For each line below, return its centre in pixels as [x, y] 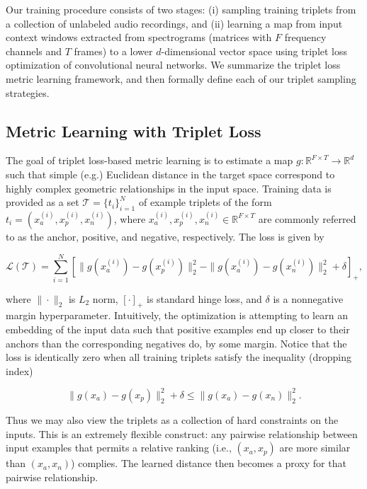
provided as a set [43, 202]
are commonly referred [307, 218]
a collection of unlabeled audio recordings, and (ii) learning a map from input [174, 23]
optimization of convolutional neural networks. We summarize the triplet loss [173, 65]
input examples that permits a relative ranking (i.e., [119, 448]
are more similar [315, 448]
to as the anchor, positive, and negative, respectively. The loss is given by [165, 236]
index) [19, 370]
